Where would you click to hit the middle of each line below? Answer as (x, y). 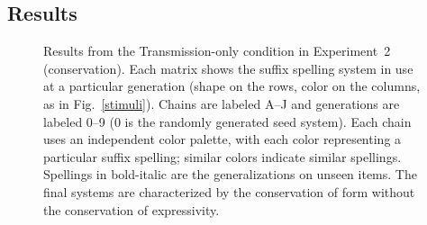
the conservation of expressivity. (132, 209)
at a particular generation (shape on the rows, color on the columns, (232, 86)
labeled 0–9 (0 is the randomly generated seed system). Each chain (227, 121)
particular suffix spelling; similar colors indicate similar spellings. (223, 156)
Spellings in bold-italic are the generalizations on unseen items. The (230, 174)
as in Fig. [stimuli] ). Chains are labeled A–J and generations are (222, 103)
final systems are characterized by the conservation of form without (229, 191)
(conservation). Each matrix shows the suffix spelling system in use (228, 68)
